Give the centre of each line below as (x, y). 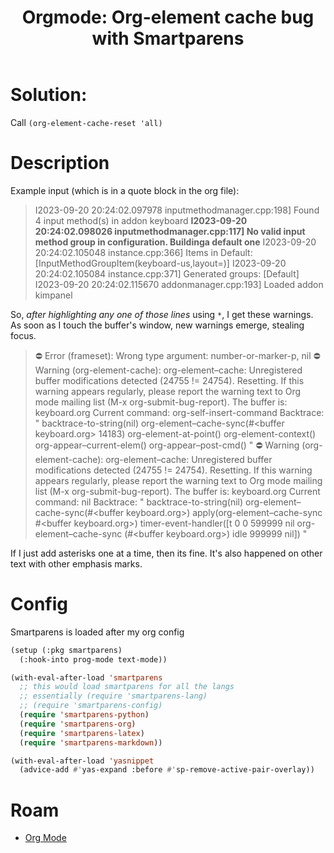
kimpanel (53, 295)
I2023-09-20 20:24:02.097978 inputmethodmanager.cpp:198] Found (177, 210)
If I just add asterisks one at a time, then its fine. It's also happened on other (166, 553)
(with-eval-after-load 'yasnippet (82, 761)
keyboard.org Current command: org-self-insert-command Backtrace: (179, 412)
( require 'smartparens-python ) (84, 715)
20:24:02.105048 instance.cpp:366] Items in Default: (143, 252)
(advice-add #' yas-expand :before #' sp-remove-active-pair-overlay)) (167, 770)
